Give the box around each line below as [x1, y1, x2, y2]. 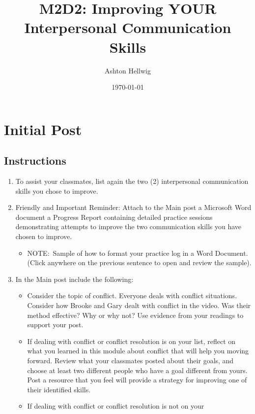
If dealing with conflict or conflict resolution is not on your [27, 401, 204, 411]
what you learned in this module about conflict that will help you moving [27, 345, 249, 356]
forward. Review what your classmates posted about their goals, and [27, 355, 234, 365]
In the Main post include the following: [15, 274, 134, 284]
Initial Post [4, 119, 82, 139]
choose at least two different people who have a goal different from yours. [27, 365, 248, 375]
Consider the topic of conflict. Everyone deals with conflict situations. [27, 290, 237, 301]
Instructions [4, 153, 66, 168]
